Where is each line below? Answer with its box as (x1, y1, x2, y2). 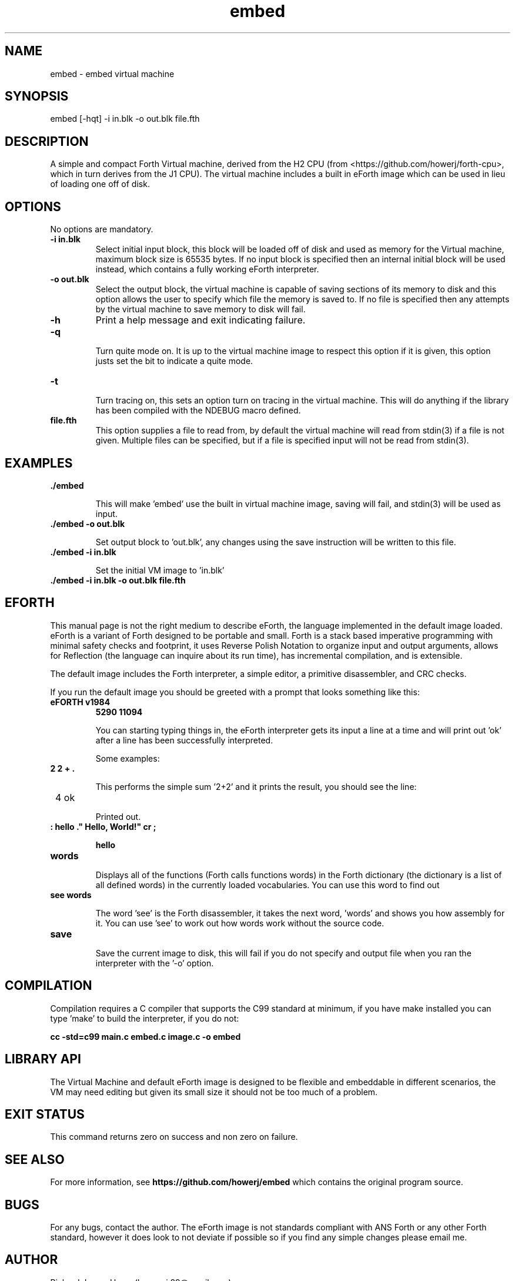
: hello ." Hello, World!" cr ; (50, 821, 156, 832)
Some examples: (95, 753, 160, 763)
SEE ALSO (5, 1152, 65, 1167)
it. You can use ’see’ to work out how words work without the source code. (95, 918, 384, 928)
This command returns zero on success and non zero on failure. (50, 1132, 298, 1142)
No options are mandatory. (50, 224, 153, 235)
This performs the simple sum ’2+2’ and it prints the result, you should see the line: (95, 781, 417, 792)
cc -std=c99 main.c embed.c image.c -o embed (50, 1031, 241, 1042)
